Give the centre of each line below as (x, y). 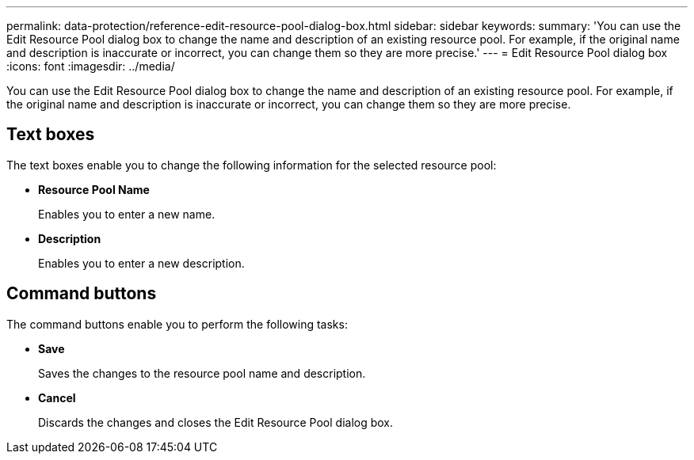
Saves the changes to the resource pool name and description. (202, 373)
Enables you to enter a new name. (127, 214)
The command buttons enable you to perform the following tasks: (177, 324)
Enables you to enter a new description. (141, 263)
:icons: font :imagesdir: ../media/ (91, 66)
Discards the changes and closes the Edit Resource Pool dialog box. (216, 422)
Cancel (57, 397)
